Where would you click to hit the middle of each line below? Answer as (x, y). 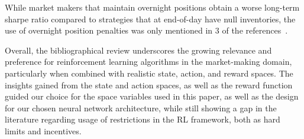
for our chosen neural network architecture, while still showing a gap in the (141, 107)
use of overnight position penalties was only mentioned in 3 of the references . (146, 30)
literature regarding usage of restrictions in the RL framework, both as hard (143, 119)
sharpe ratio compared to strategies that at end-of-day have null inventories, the (150, 19)
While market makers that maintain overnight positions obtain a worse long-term (152, 7)
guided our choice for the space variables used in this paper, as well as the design (152, 96)
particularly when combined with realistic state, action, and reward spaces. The (149, 73)
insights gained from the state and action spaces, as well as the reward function (149, 85)
